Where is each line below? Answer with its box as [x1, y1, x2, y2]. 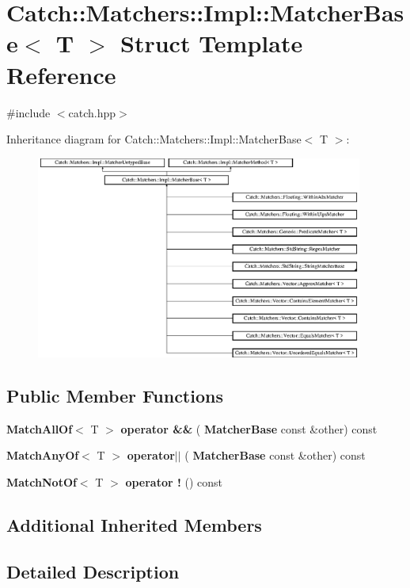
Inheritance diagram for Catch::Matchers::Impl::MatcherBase [6, 131, 302, 147]
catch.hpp [68, 104, 116, 120]
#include [6, 104, 51, 120]
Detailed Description [6, 559, 180, 583]
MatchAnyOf [6, 447, 79, 464]
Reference [6, 58, 116, 90]
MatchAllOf [6, 420, 73, 437]
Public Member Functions [6, 383, 223, 407]
